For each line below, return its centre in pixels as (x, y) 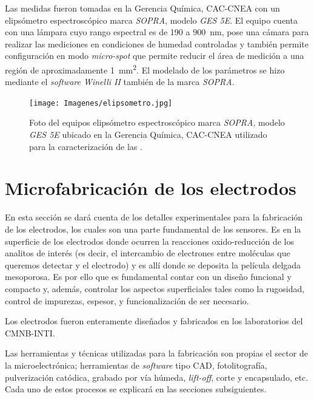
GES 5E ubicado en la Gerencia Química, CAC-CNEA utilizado (148, 135)
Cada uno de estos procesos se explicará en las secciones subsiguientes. (136, 389)
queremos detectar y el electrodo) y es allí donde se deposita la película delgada (153, 264)
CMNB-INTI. (30, 332)
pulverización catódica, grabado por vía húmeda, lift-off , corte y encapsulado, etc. (157, 377)
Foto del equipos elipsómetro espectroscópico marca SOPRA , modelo (157, 122)
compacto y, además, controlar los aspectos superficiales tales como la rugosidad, (155, 288)
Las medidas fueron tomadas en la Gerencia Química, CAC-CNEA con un (142, 8)
